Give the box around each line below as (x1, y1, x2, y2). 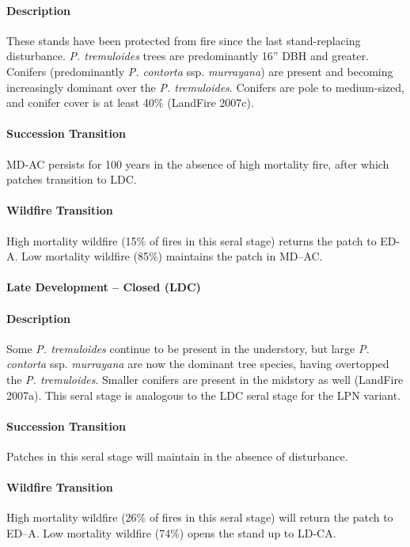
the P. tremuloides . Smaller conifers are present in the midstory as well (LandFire (6, 370, 404, 387)
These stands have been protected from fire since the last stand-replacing (6, 32, 361, 48)
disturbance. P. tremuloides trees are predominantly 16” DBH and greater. (6, 47, 369, 64)
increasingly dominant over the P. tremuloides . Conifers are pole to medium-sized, (6, 78, 404, 95)
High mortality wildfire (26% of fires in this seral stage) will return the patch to (6, 509, 393, 526)
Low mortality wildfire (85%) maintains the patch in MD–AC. (21, 248, 323, 264)
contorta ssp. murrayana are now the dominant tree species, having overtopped (6, 355, 389, 372)
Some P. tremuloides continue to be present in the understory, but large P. (6, 340, 370, 356)
